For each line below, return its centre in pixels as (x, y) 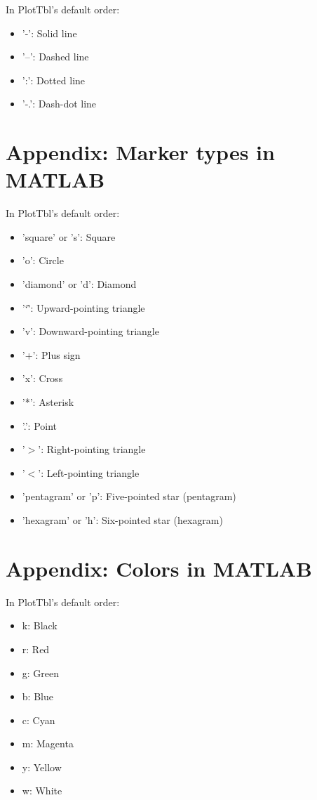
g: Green (41, 673)
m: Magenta (48, 743)
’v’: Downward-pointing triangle (90, 331)
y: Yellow (42, 767)
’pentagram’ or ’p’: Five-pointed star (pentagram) (129, 496)
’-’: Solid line (49, 33)
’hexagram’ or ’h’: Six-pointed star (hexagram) (122, 520)
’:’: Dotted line (54, 80)
